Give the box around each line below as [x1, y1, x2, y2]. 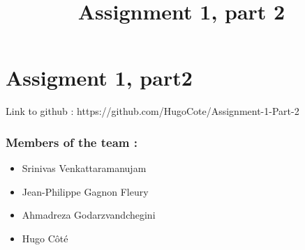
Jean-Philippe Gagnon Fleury [22, 184, 149, 198]
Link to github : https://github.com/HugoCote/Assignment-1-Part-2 [6, 104, 299, 118]
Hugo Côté [22, 231, 68, 245]
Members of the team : [6, 133, 137, 150]
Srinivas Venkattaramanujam [22, 161, 147, 175]
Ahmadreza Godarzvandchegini [22, 208, 156, 222]
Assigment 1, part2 [6, 63, 193, 92]
